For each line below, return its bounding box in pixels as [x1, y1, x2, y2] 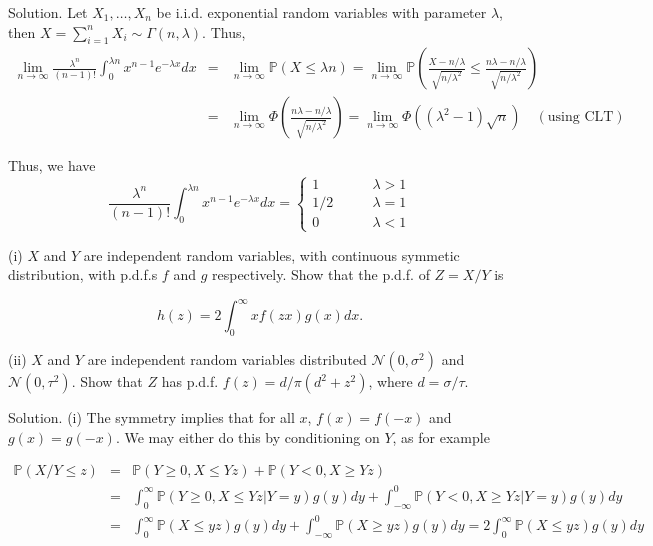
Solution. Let [8, 2, 88, 22]
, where [368, 371, 413, 392]
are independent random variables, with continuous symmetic [83, 244, 460, 265]
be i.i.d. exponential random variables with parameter [156, 2, 487, 22]
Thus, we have [8, 155, 96, 176]
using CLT [547, 110, 614, 125]
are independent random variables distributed [87, 349, 367, 370]
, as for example [392, 426, 490, 447]
